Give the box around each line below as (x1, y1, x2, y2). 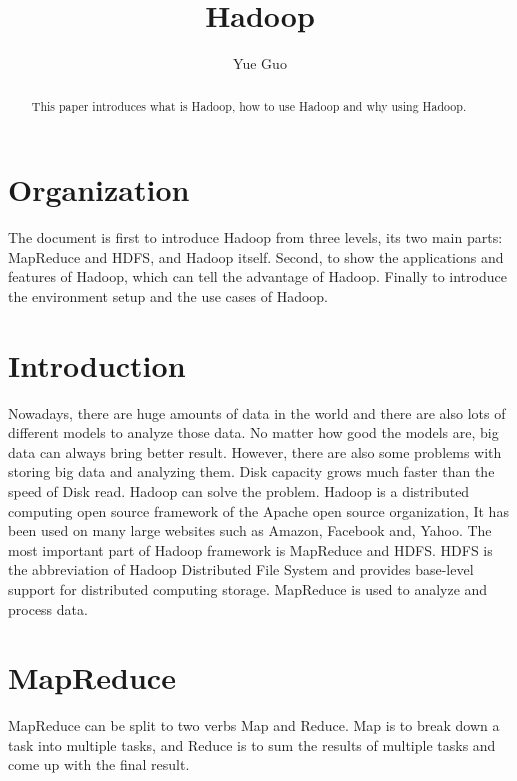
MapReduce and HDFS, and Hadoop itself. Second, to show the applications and (8, 246, 504, 267)
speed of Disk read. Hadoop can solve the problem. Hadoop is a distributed (8, 480, 470, 501)
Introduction (8, 344, 186, 385)
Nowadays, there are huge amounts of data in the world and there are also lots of (8, 402, 506, 423)
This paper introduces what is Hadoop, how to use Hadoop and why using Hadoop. (31, 97, 467, 114)
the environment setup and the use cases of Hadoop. (8, 285, 328, 306)
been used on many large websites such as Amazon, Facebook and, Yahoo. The (8, 520, 492, 541)
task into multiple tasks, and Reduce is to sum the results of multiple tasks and (8, 734, 496, 755)
